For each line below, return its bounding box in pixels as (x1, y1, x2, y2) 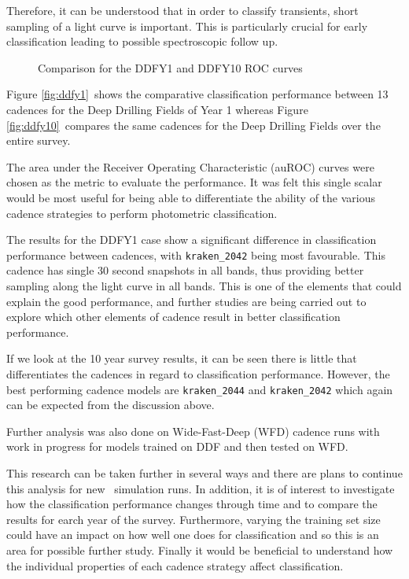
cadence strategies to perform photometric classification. (6, 205, 278, 221)
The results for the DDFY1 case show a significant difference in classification (6, 231, 377, 248)
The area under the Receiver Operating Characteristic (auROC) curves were (6, 158, 374, 175)
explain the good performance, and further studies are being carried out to (6, 293, 367, 309)
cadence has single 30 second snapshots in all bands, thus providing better (6, 262, 364, 278)
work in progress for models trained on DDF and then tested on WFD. (6, 438, 348, 455)
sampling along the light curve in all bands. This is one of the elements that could (6, 277, 402, 293)
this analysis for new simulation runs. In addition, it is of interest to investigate (6, 480, 395, 496)
